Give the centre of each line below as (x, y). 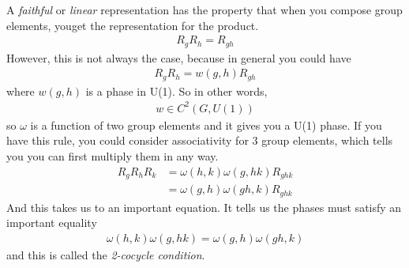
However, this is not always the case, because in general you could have (179, 57)
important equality (52, 223)
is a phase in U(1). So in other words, (176, 91)
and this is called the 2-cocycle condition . (106, 254)
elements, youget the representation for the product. (133, 25)
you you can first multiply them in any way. (113, 156)
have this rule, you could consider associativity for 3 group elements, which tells (200, 140)
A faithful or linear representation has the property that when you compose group (204, 9)
